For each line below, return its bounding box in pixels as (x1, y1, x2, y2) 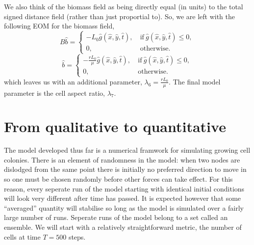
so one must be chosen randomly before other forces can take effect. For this (4, 174, 233, 184)
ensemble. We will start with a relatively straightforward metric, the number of (4, 222, 242, 232)
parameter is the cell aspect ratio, (4, 87, 105, 98)
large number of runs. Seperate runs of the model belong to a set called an (4, 212, 228, 222)
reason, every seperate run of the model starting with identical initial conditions (4, 183, 245, 193)
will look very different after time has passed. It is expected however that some (4, 193, 241, 203)
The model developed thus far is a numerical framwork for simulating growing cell (4, 145, 251, 155)
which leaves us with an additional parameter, (4, 76, 142, 86)
